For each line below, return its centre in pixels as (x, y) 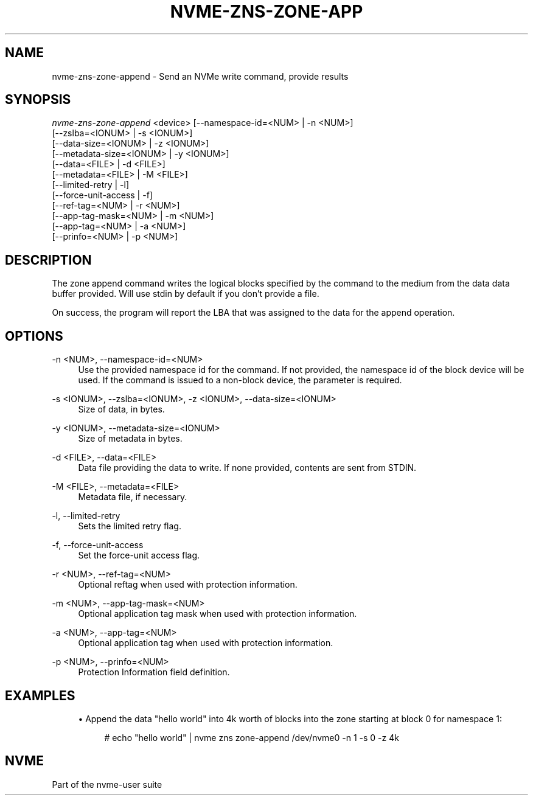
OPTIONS (34, 336)
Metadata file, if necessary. (133, 497)
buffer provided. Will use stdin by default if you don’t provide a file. (186, 294)
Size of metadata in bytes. (130, 439)
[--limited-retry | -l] (91, 185)
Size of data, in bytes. (121, 409)
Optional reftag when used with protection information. (188, 585)
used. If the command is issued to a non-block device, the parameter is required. (240, 380)
